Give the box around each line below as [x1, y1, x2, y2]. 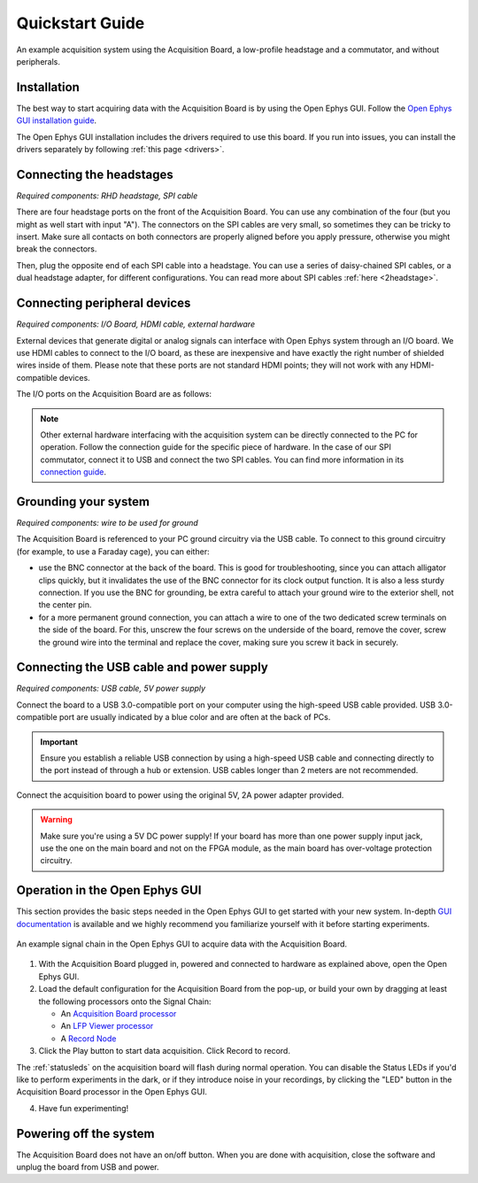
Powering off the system [16, 1125, 155, 1141]
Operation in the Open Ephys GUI [16, 883, 202, 898]
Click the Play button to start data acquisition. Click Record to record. [38, 1046, 291, 1056]
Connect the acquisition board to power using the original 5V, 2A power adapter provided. [16, 789, 344, 800]
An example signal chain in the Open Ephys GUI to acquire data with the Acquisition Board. [16, 939, 348, 949]
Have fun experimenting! [38, 1102, 128, 1113]
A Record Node [60, 1032, 117, 1044]
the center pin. [38, 599, 92, 610]
